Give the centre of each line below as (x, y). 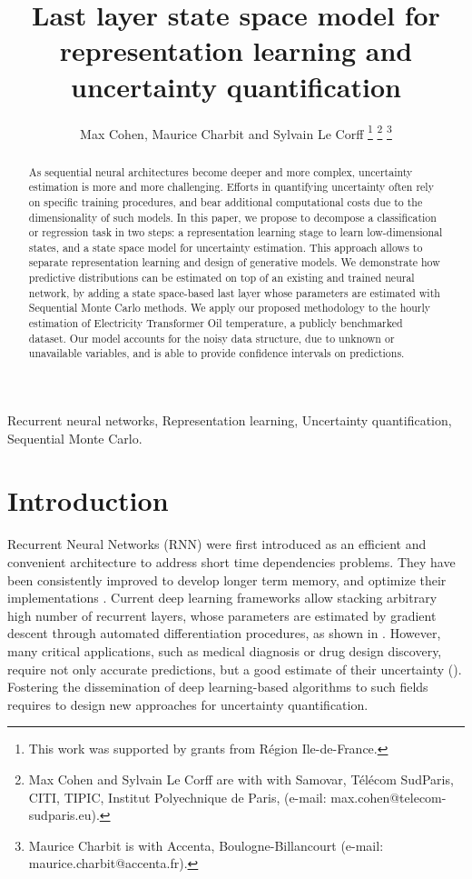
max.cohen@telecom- (388, 797)
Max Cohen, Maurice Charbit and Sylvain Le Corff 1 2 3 (236, 132)
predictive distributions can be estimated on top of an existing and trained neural (221, 278)
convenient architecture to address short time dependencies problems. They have (231, 561)
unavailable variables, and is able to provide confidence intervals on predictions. (216, 353)
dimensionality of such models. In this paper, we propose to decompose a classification (232, 217)
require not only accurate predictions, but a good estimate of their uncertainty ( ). (235, 669)
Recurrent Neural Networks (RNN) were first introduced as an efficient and (217, 544)
